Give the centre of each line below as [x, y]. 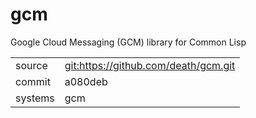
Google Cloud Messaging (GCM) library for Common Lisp [128, 42]
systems [35, 98]
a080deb [86, 81]
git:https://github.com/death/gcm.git [150, 65]
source [31, 65]
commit [33, 81]
